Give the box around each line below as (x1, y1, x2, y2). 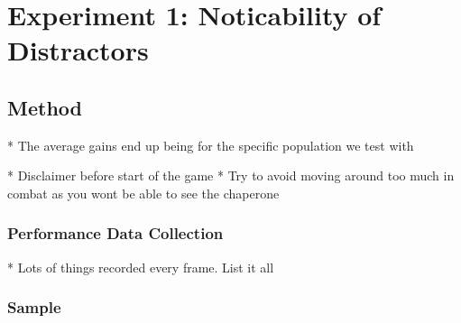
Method (7, 93, 82, 121)
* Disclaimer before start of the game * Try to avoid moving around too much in (7, 166, 455, 185)
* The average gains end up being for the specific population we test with (7, 135, 414, 154)
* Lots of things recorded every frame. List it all (7, 257, 274, 276)
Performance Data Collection (7, 222, 224, 245)
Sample (7, 296, 61, 318)
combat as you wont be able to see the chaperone (7, 183, 280, 202)
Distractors (7, 32, 149, 69)
